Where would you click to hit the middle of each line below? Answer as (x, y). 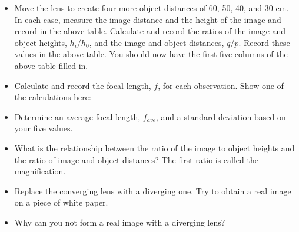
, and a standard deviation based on (221, 116)
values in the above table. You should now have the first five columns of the (151, 54)
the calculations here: (53, 97)
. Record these (264, 42)
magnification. (40, 171)
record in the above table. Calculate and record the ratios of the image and (150, 31)
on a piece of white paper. (61, 202)
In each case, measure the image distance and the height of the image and (148, 19)
